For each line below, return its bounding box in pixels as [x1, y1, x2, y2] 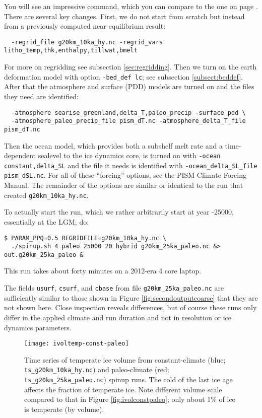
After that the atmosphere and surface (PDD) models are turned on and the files [4, 81, 254, 92]
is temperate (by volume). [24, 403, 104, 414]
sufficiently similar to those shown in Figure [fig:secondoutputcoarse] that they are [4, 292, 258, 303]
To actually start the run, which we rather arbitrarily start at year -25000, [4, 206, 234, 217]
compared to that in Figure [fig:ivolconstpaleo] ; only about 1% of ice [24, 394, 235, 404]
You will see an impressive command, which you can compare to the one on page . [4, 1, 258, 11]
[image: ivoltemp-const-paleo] [24, 340, 129, 347]
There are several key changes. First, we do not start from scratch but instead [4, 11, 245, 21]
